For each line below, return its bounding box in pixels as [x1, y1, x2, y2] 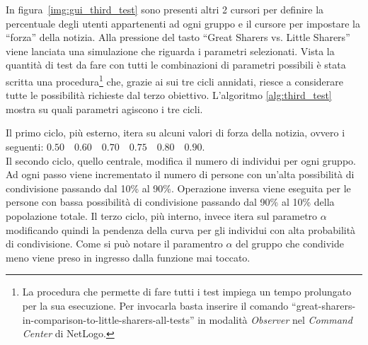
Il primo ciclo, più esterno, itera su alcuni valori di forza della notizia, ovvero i [6, 125, 345, 140]
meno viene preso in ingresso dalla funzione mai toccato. [6, 250, 251, 264]
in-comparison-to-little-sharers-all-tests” [22, 312, 195, 327]
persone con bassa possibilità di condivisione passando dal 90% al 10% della [6, 194, 335, 209]
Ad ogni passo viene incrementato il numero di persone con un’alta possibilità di [6, 167, 355, 182]
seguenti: [6, 139, 44, 153]
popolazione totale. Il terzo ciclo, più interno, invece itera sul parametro [6, 208, 318, 223]
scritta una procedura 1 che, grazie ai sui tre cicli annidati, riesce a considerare [6, 71, 344, 88]
